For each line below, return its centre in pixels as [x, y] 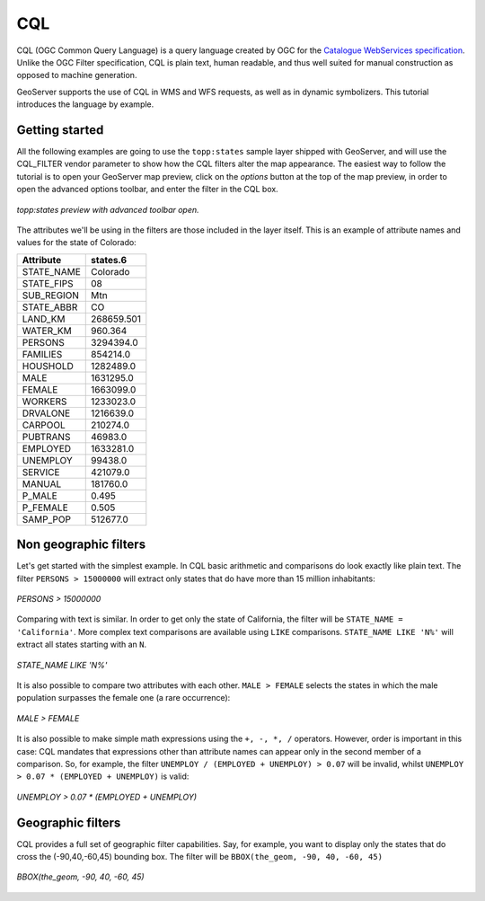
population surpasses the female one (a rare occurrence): [123, 698]
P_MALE [40, 496]
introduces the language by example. [85, 104]
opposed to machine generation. [77, 75]
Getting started [60, 130]
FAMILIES [42, 354]
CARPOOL [44, 425]
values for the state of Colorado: [76, 243]
